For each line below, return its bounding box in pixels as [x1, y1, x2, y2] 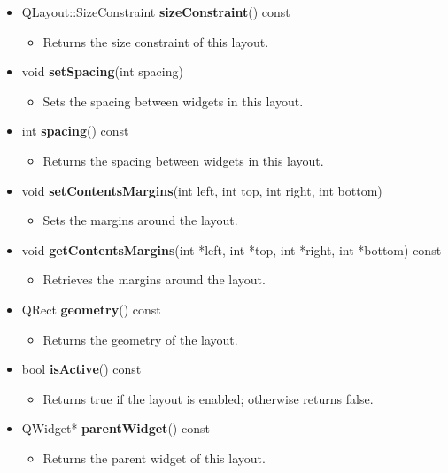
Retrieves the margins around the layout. [42, 270, 266, 289]
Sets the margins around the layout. [42, 211, 238, 229]
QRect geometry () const [21, 299, 161, 318]
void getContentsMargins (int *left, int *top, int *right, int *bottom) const [21, 240, 442, 259]
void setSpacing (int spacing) [21, 62, 183, 81]
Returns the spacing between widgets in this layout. [42, 151, 324, 169]
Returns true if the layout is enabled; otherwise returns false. [42, 389, 374, 407]
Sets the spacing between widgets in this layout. [42, 91, 304, 110]
